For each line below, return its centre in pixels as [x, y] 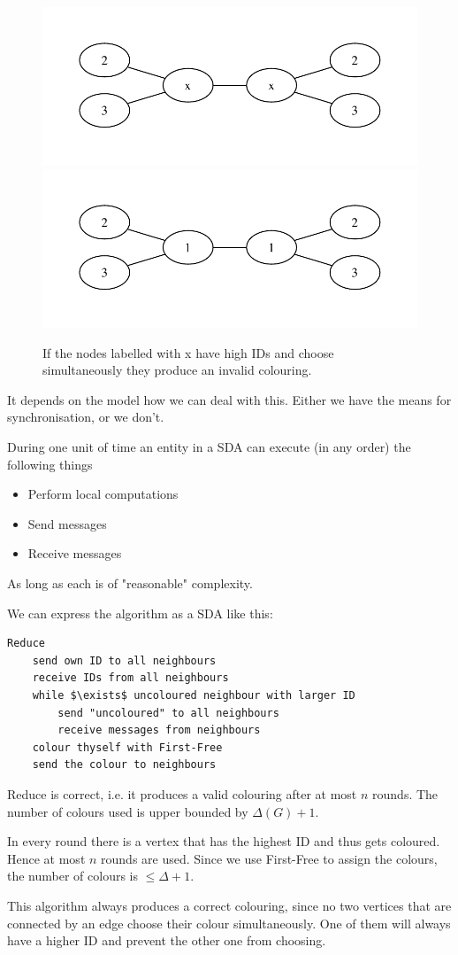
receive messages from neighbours [159, 730]
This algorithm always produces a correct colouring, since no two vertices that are [229, 905]
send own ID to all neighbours [124, 660]
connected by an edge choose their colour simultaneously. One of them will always [229, 923]
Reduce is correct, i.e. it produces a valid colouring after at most [182, 793]
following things [50, 464]
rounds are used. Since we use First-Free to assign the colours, [269, 858]
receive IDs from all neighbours [130, 678]
